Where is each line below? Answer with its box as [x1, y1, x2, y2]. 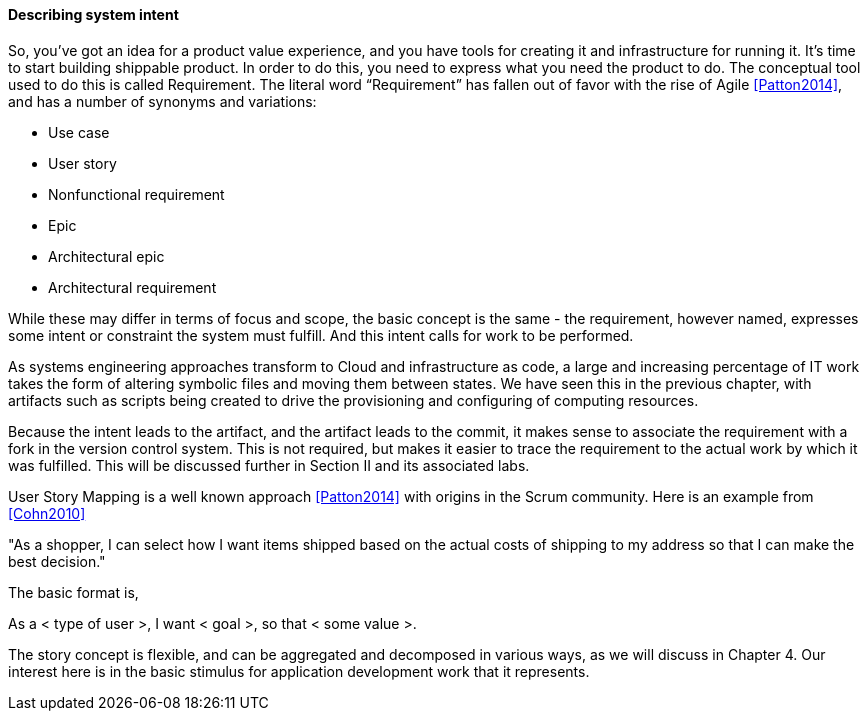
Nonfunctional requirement [48, 185, 225, 203]
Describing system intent [8, 6, 179, 23]
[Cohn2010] [8, 504, 86, 522]
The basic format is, [8, 583, 139, 601]
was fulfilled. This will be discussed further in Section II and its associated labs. [8, 456, 530, 474]
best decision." [8, 552, 106, 570]
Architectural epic [48, 247, 165, 265]
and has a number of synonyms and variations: [8, 92, 317, 110]
